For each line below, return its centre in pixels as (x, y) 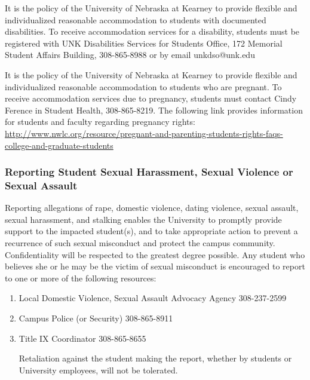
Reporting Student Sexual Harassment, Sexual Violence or (149, 172)
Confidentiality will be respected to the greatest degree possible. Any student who (155, 254)
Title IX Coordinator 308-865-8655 (82, 338)
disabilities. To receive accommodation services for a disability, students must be (152, 31)
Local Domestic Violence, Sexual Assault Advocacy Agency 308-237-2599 (153, 298)
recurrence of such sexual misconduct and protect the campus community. (140, 243)
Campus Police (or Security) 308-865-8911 (96, 318)
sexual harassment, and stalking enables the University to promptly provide (143, 219)
